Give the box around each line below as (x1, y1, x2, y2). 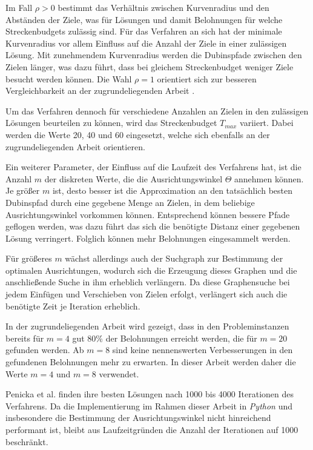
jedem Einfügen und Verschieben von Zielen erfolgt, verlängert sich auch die (5, 288, 288, 300)
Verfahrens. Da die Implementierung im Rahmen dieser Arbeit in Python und (5, 399, 292, 412)
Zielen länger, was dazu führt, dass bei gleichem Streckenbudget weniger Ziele (5, 60, 294, 73)
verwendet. (99, 367, 139, 380)
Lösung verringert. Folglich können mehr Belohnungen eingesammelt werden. (5, 231, 291, 244)
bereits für (5, 331, 44, 344)
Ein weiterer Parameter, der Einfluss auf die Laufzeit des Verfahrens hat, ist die (5, 160, 301, 173)
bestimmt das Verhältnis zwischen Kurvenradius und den (58, 1, 269, 13)
